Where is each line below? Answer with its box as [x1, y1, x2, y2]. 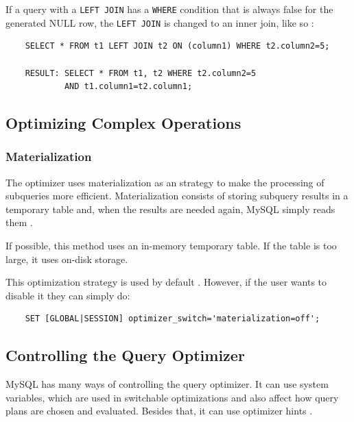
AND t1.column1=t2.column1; [64, 82, 193, 92]
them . [5, 215, 33, 229]
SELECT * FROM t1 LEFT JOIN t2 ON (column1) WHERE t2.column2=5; [25, 41, 330, 51]
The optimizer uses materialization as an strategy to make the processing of [5, 175, 324, 189]
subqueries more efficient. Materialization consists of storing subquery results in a [5, 188, 349, 203]
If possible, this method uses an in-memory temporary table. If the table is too [5, 238, 337, 253]
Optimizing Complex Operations [5, 112, 241, 134]
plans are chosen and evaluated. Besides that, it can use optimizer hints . [5, 404, 313, 418]
